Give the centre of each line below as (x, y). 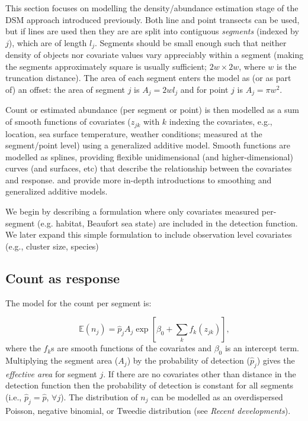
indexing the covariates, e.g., (221, 122)
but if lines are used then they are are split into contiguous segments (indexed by (152, 31)
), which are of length (48, 42)
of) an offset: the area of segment (65, 90)
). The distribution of (99, 397)
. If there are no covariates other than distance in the (200, 373)
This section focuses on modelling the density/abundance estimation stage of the (152, 8)
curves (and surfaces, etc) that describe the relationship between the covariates (149, 168)
